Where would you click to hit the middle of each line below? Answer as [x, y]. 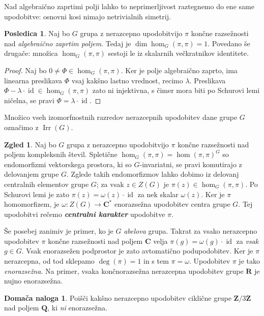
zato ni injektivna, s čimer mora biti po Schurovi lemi [176, 90]
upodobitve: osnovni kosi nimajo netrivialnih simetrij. [87, 16]
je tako [249, 261]
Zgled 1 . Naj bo [30, 144]
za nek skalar [158, 194]
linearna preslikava [33, 80]
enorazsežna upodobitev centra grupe [172, 204]
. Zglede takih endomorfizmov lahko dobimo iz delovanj [153, 174]
